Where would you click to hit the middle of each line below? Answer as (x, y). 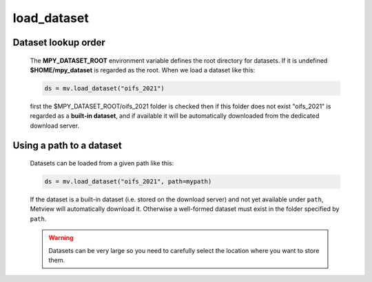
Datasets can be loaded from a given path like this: (102, 163)
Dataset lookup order (59, 42)
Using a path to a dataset (67, 145)
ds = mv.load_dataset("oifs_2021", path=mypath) (128, 182)
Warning (61, 238)
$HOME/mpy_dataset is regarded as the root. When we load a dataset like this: (143, 70)
